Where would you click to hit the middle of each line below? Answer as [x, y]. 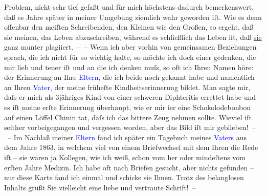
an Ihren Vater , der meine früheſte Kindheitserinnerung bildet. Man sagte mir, [127, 87]
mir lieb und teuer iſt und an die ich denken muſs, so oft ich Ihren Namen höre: [129, 67]
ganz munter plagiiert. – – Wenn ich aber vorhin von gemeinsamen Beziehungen [130, 47]
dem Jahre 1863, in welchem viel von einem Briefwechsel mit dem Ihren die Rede [131, 147]
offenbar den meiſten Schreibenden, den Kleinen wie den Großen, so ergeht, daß [129, 27]
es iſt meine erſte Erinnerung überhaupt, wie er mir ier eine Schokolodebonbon [128, 107]
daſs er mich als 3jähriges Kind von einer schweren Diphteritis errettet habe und [130, 97]
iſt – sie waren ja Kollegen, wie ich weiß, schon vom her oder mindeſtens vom [125, 157]
